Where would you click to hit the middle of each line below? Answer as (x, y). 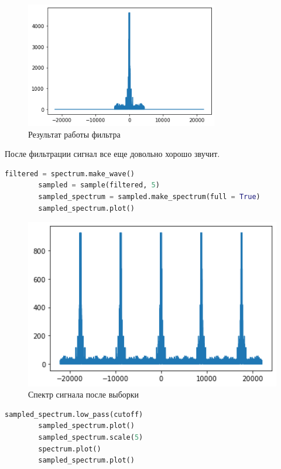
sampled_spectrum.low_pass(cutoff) (74, 414)
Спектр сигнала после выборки (84, 394)
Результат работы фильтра (74, 134)
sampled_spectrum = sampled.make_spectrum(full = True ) (149, 196)
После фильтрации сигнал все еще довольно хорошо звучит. (112, 154)
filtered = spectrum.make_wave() (70, 174)
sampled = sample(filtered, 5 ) (99, 185)
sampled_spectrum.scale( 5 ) (91, 437)
